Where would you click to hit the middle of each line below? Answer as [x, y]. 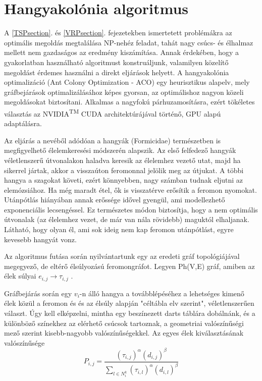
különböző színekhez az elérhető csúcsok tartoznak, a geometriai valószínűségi [124, 323]
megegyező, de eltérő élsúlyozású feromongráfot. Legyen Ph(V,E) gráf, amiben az [129, 266]
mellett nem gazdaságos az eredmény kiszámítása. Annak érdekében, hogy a [122, 52]
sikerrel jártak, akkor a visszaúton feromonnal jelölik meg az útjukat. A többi [124, 170]
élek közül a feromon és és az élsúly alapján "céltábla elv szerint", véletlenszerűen [129, 303]
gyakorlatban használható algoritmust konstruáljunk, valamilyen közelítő [116, 62]
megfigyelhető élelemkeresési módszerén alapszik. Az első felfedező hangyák [120, 150]
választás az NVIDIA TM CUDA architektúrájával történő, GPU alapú [113, 113]
